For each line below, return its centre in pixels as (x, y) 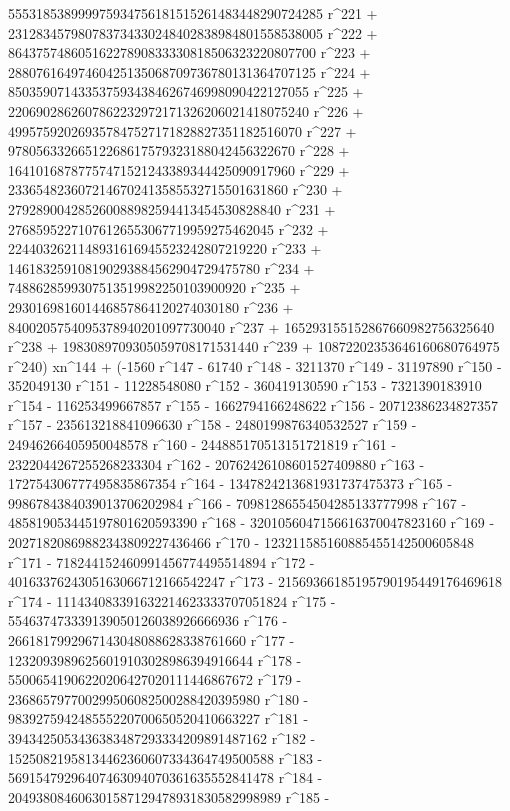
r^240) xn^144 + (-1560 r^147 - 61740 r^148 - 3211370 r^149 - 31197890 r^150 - (255, 365)
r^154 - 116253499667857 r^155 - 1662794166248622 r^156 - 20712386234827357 (253, 404)
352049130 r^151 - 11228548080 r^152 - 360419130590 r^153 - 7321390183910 (245, 385)
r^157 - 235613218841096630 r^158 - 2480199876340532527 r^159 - (212, 424)
